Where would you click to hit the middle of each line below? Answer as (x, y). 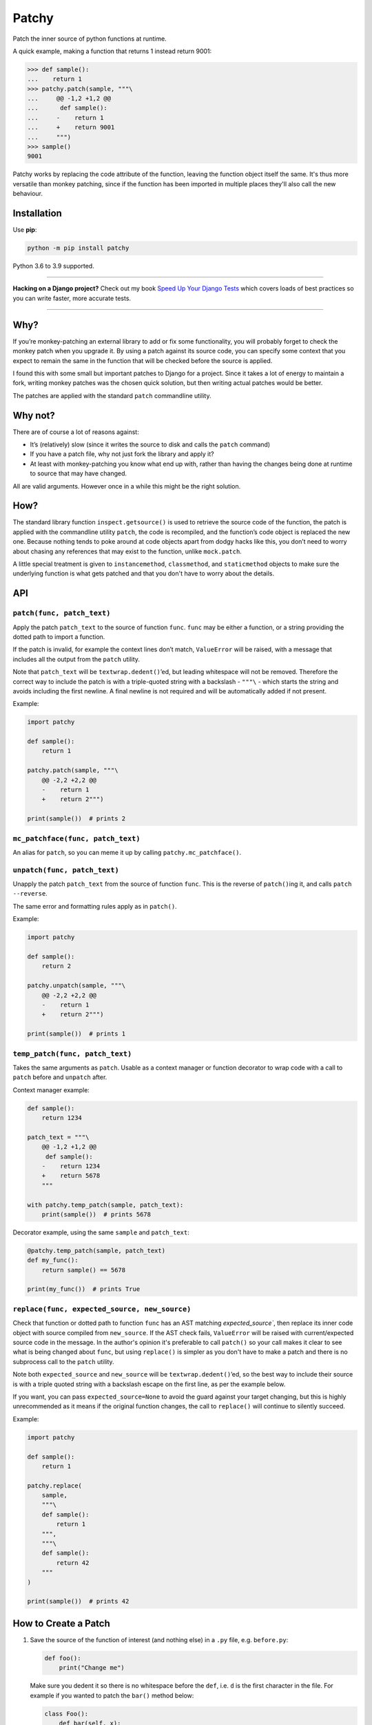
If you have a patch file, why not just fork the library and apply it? (122, 454)
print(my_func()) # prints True (84, 1289)
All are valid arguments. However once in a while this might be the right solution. (127, 486)
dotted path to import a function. (59, 637)
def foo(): (63, 1658)
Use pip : (25, 230)
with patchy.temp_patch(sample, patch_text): (105, 1205)
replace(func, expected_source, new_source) (102, 1309)
